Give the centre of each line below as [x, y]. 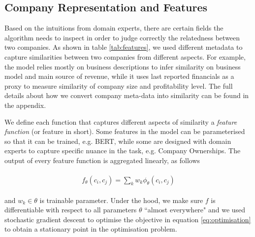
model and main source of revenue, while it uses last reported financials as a [119, 76]
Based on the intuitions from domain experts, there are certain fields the [114, 28]
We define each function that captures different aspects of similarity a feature [121, 121]
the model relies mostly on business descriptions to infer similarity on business [123, 66]
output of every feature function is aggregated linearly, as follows [102, 160]
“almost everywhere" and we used [195, 210]
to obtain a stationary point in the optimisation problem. [91, 229]
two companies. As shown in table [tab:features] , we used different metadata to [124, 47]
